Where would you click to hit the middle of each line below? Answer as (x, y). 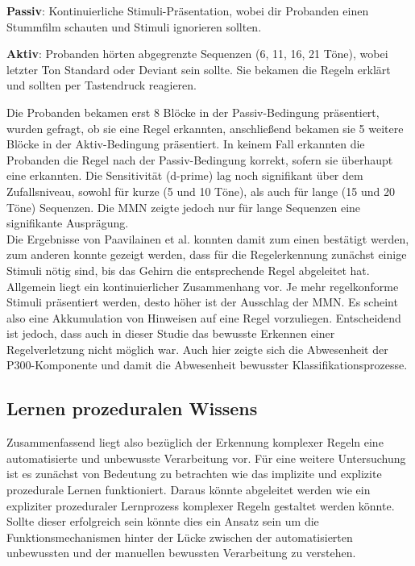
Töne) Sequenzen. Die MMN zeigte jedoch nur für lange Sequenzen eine (184, 207)
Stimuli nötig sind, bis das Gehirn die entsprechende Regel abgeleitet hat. (188, 270)
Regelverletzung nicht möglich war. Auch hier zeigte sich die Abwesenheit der (197, 349)
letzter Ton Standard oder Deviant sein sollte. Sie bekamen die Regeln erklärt (199, 69)
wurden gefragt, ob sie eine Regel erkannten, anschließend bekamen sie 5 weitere (205, 128)
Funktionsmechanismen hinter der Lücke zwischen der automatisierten (180, 537)
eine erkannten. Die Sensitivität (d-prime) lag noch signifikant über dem (185, 175)
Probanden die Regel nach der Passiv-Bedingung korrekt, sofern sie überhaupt (200, 159)
